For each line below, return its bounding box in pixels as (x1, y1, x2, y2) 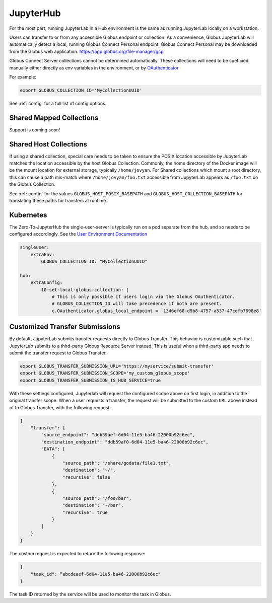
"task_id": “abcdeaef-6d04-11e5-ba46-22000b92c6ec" (30, 571, 161, 577)
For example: (9, 73, 37, 80)
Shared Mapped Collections (9, 113, 99, 122)
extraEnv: (30, 252, 55, 257)
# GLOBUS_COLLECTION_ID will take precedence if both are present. (51, 301, 222, 307)
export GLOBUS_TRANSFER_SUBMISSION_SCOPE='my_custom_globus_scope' (20, 370, 190, 376)
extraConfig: (30, 280, 63, 285)
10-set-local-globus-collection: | (41, 287, 129, 292)
